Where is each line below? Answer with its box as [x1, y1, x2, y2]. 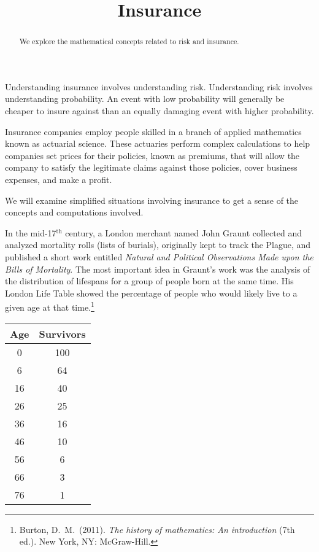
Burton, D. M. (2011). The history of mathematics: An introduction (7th [19, 523, 295, 535]
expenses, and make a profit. [5, 173, 112, 185]
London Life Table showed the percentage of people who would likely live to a [5, 286, 298, 299]
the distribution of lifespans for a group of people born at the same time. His [5, 274, 294, 287]
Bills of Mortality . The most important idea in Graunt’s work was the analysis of [5, 262, 310, 275]
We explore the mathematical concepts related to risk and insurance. [19, 36, 239, 47]
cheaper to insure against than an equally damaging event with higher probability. [5, 104, 314, 117]
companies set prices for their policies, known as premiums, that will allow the [5, 149, 300, 161]
